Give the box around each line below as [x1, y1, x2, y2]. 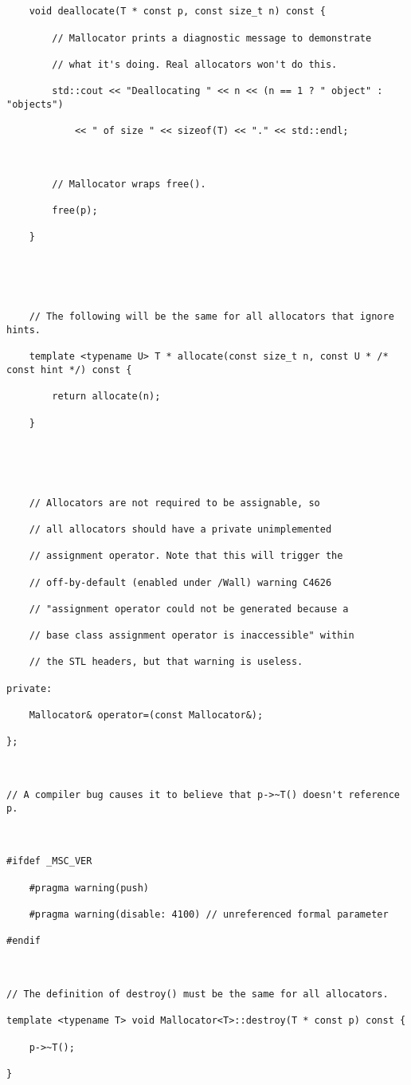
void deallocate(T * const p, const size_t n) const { [29, 6, 326, 18]
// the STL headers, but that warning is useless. [29, 656, 303, 668]
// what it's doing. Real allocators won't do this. [52, 58, 338, 70]
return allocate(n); [52, 391, 161, 403]
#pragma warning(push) [29, 882, 149, 894]
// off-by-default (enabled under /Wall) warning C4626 [29, 576, 332, 588]
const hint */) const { [6, 364, 132, 376]
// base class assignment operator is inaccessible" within [29, 630, 354, 642]
